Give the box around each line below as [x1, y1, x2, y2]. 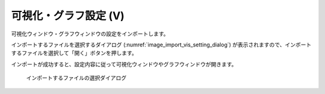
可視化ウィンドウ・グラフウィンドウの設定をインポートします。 [11, 30, 169, 37]
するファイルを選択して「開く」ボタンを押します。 [11, 49, 138, 57]
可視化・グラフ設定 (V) [11, 9, 125, 22]
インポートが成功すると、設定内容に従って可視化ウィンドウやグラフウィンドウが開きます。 [11, 60, 237, 67]
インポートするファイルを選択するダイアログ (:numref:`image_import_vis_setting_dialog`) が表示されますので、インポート [11, 41, 312, 48]
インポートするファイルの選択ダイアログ [26, 74, 126, 81]
